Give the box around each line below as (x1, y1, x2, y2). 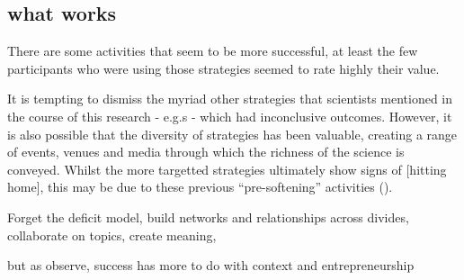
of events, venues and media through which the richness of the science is (7, 142, 405, 161)
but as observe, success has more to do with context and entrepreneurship (7, 256, 415, 275)
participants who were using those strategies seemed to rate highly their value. (7, 59, 440, 77)
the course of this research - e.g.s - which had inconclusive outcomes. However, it (7, 106, 452, 125)
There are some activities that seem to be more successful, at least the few (7, 41, 418, 60)
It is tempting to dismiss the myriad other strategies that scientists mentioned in (7, 89, 453, 108)
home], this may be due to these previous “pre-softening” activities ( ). (7, 177, 393, 196)
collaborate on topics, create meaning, (7, 225, 217, 244)
